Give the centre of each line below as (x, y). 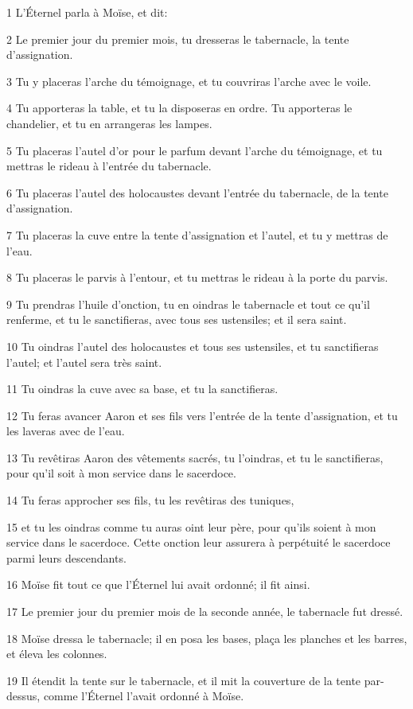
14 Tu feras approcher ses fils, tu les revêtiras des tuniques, (150, 500)
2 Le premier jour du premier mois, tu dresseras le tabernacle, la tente (178, 39)
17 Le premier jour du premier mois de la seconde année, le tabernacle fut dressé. (205, 612)
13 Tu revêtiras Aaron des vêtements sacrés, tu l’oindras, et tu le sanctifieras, (195, 457)
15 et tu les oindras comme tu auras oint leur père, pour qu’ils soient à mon (191, 526)
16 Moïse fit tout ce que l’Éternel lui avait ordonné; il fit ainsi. (158, 584)
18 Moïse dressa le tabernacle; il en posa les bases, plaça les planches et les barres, (207, 638)
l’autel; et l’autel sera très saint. (84, 362)
